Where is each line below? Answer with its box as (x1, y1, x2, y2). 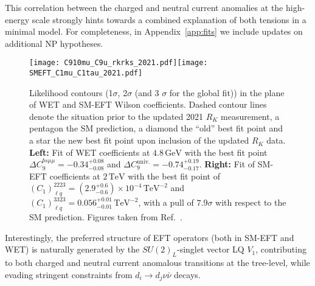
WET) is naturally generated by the (5, 243, 140, 256)
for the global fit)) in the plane (169, 86, 285, 99)
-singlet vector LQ (177, 243, 244, 256)
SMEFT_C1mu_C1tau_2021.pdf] (29, 69, 143, 78)
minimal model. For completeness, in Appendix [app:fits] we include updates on (5, 25, 303, 38)
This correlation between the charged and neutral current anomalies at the (5, 1, 283, 13)
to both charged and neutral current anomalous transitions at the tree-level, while (5, 256, 310, 269)
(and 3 (134, 86, 159, 99)
